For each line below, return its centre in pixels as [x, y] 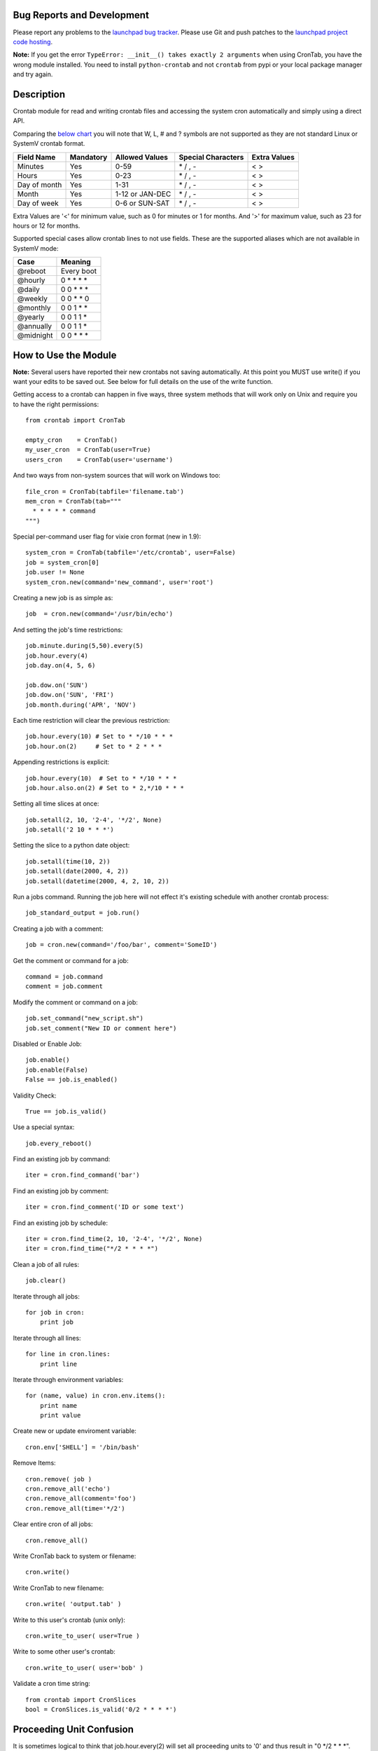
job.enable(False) [57, 1070]
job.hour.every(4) [57, 656]
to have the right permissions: [56, 404]
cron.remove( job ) [59, 1479]
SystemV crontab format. [49, 144]
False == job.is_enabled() [72, 1080]
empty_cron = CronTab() [72, 440]
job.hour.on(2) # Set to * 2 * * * [94, 746]
